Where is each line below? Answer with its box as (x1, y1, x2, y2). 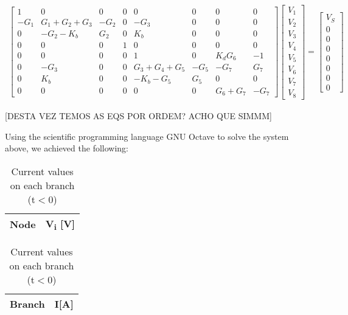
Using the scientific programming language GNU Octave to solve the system (5, 130, 289, 142)
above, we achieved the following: (5, 142, 128, 154)
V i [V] (45, 216, 75, 232)
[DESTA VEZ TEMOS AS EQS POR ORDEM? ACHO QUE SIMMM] (5, 109, 272, 122)
